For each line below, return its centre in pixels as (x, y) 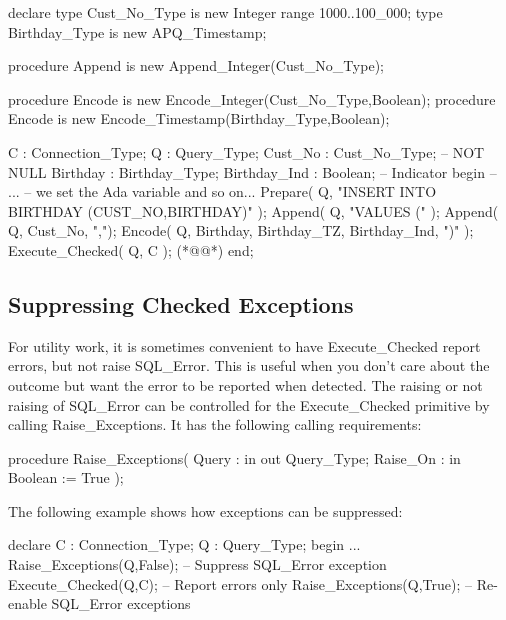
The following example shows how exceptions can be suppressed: (205, 510)
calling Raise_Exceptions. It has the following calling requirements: (215, 424)
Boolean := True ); (66, 477)
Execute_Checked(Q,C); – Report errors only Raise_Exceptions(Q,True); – (240, 583)
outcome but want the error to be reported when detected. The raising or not (245, 384)
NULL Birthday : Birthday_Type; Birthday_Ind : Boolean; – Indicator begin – (252, 171)
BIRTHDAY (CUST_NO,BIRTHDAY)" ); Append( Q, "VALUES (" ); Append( (253, 210)
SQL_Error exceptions (121, 603)
